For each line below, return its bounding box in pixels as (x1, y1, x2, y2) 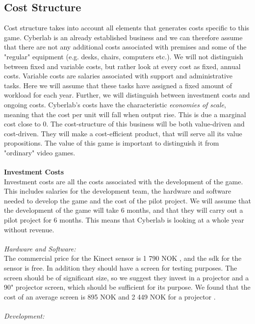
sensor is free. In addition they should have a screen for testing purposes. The (4, 263, 237, 273)
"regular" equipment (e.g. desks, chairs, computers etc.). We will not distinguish (4, 51, 243, 61)
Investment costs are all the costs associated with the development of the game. (4, 176, 243, 186)
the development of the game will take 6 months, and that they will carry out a (4, 205, 243, 215)
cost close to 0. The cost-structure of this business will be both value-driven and (4, 119, 245, 129)
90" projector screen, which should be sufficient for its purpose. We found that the (4, 282, 251, 292)
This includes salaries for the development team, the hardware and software (4, 186, 231, 196)
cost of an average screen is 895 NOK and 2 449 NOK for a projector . (4, 291, 216, 301)
